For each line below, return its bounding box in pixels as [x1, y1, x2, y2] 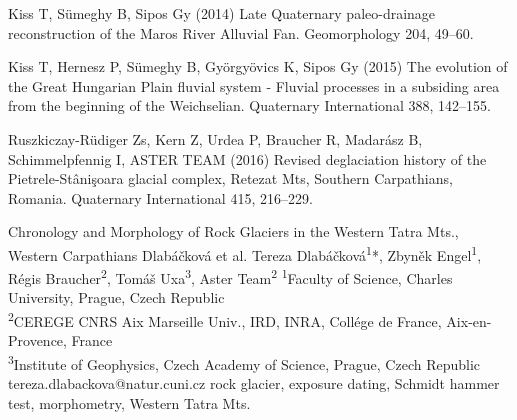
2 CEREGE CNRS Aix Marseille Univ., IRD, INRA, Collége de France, [8, 308, 442, 331]
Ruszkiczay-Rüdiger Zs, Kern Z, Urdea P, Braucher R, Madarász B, [8, 128, 423, 149]
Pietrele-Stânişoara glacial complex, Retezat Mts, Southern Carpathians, [8, 168, 453, 189]
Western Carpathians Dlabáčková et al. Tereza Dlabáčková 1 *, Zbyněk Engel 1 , [8, 241, 482, 265]
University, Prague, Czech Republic [8, 287, 225, 308]
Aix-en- [446, 310, 492, 331]
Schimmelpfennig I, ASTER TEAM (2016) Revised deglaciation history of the [8, 148, 487, 169]
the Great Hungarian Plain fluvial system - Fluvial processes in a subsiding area [8, 75, 500, 96]
